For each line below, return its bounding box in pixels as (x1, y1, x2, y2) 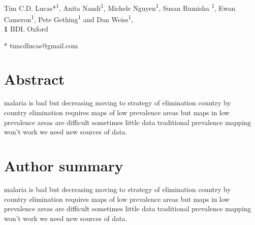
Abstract (4, 69, 65, 89)
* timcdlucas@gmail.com (4, 40, 78, 50)
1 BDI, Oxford (4, 24, 48, 34)
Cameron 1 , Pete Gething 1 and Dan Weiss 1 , (4, 12, 133, 24)
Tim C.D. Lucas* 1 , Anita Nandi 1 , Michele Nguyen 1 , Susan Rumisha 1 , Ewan (4, 1, 236, 13)
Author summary (4, 155, 124, 175)
